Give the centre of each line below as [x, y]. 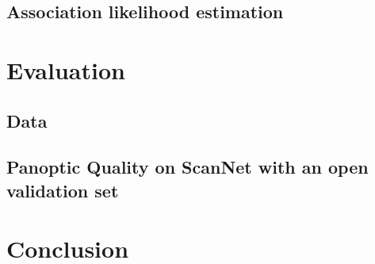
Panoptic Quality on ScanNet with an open [187, 167]
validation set [63, 190]
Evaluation [66, 69]
